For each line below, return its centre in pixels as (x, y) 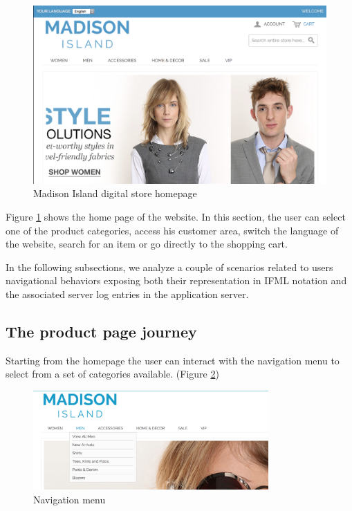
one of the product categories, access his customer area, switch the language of (172, 230)
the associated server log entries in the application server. (127, 294)
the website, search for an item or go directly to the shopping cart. (147, 244)
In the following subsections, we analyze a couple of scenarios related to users (169, 267)
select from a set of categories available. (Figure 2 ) (112, 374)
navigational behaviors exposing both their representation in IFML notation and (176, 280)
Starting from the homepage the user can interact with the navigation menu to (173, 360)
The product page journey (101, 331)
